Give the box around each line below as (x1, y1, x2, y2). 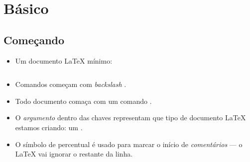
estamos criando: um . (15, 122, 83, 132)
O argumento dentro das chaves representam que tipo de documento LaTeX (15, 112, 246, 123)
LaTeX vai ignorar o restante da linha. (15, 149, 133, 159)
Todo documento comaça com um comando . (15, 95, 152, 106)
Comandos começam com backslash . (15, 79, 126, 89)
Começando (3, 32, 65, 47)
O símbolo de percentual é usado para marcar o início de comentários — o (15, 139, 243, 149)
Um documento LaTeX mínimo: (15, 55, 113, 66)
